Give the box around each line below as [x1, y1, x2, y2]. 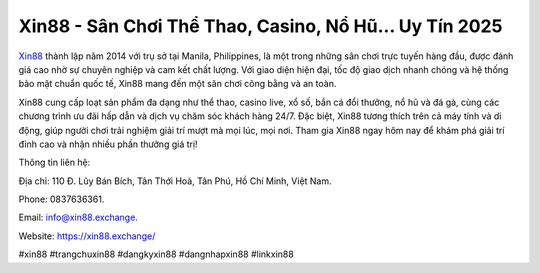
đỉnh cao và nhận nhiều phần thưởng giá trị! [18, 138, 199, 150]
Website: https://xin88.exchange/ [18, 230, 156, 242]
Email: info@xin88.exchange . [18, 211, 139, 224]
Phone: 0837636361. [18, 193, 105, 205]
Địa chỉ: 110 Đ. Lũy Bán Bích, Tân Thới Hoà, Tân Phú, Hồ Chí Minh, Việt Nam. [18, 175, 332, 187]
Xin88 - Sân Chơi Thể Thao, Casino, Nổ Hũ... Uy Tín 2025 [18, 15, 503, 37]
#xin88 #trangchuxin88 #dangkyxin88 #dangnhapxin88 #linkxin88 [18, 248, 294, 260]
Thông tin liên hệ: [18, 156, 91, 169]
